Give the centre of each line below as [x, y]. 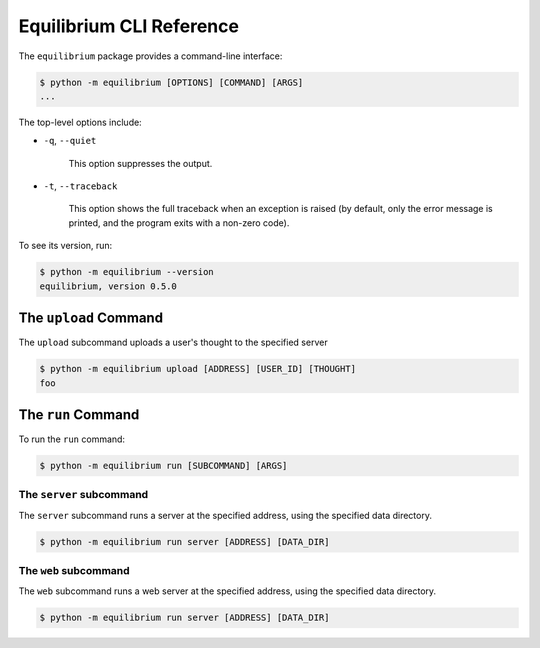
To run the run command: [71, 439]
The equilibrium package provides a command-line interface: [150, 56]
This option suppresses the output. [140, 163]
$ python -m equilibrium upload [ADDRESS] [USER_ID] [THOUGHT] [198, 369]
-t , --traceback [80, 186]
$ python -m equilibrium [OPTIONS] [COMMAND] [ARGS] [171, 82]
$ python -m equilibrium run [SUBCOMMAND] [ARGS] [163, 465]
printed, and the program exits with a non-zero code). [179, 222]
